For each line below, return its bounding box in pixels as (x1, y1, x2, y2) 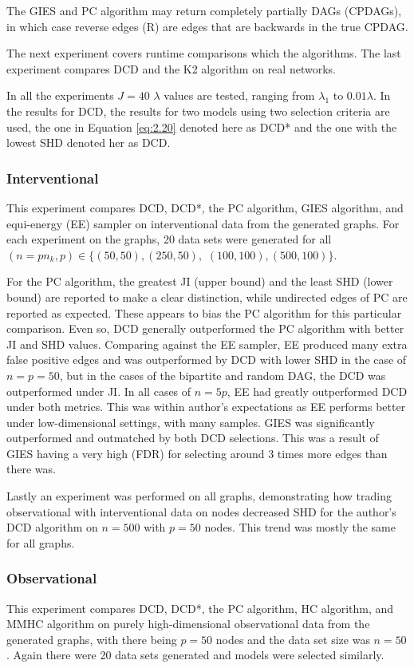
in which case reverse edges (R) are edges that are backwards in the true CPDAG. (6, 18, 408, 34)
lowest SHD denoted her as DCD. (6, 134, 171, 151)
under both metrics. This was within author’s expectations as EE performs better (6, 398, 406, 415)
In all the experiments (6, 87, 114, 104)
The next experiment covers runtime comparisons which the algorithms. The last (6, 45, 401, 61)
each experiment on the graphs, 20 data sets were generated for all (6, 231, 332, 247)
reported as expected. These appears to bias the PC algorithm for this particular (6, 304, 402, 321)
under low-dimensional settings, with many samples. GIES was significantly (6, 413, 375, 430)
